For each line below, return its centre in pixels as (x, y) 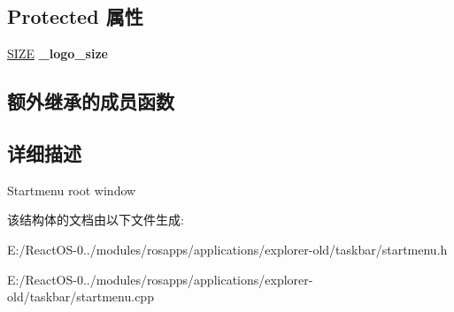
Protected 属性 (75, 16)
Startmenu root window (72, 190)
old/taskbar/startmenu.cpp (81, 297)
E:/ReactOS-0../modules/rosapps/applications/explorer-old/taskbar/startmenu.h (227, 249)
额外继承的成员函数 (91, 101)
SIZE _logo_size (58, 53)
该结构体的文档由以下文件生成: (96, 220)
